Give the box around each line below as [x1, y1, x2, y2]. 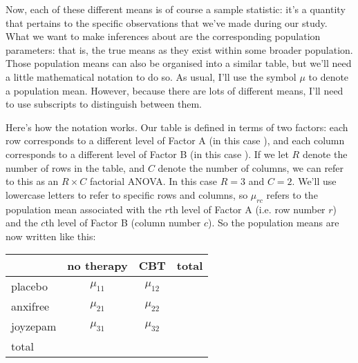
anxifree [11, 298, 50, 315]
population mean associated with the [6, 202, 162, 216]
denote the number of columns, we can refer [158, 160, 344, 175]
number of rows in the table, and [6, 160, 145, 175]
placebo [11, 278, 48, 295]
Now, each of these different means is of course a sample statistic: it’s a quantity [6, 2, 346, 16]
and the [6, 215, 38, 230]
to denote [308, 69, 349, 84]
